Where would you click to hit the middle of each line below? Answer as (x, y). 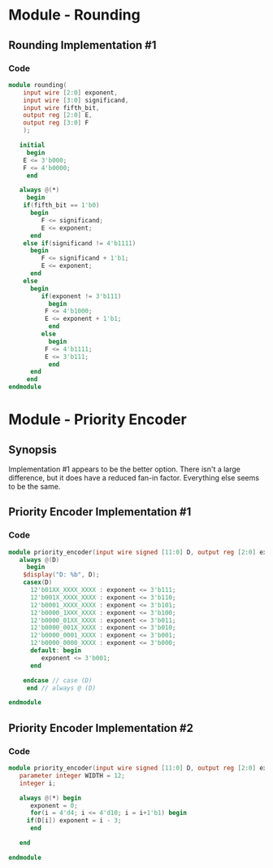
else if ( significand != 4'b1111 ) (80, 243)
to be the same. (35, 487)
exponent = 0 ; (54, 805)
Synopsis (32, 449)
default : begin (56, 651)
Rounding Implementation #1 (82, 45)
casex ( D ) (38, 583)
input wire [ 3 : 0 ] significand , (76, 100)
